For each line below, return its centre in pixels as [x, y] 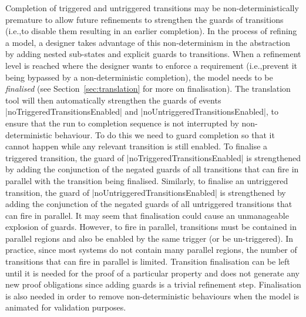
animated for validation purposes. [66, 307]
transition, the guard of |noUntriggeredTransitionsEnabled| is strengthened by [146, 192]
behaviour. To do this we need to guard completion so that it [165, 134]
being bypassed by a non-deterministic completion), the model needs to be [139, 77]
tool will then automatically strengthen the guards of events [113, 100]
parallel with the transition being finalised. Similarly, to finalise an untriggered [147, 180]
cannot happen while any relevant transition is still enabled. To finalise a [137, 146]
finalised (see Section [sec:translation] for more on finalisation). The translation [148, 89]
